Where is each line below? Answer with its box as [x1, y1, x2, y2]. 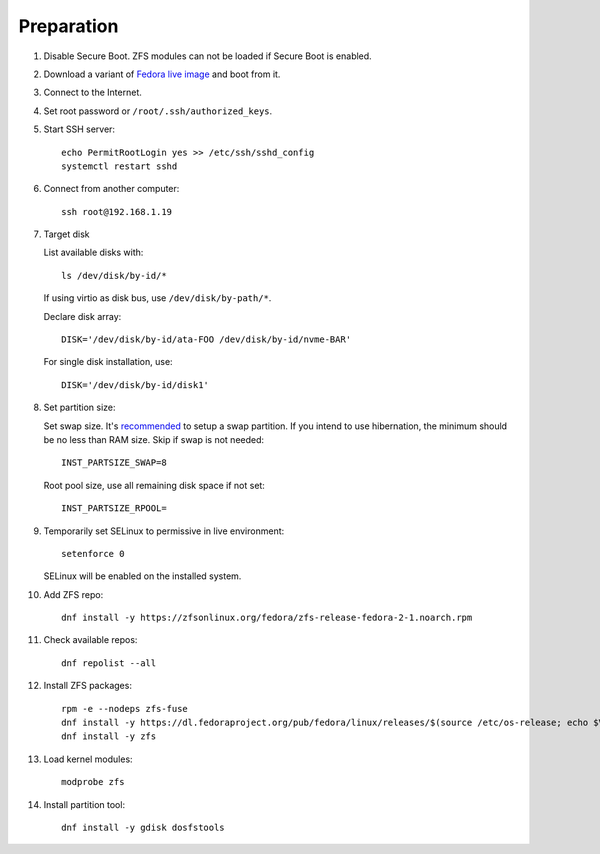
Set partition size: [43, 401, 116, 414]
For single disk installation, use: [43, 356, 174, 368]
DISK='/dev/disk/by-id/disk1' [61, 379, 210, 390]
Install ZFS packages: [43, 680, 132, 692]
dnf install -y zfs [61, 731, 157, 742]
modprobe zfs [61, 776, 125, 788]
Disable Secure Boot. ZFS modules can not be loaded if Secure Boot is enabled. [43, 50, 372, 62]
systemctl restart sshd [61, 160, 178, 172]
